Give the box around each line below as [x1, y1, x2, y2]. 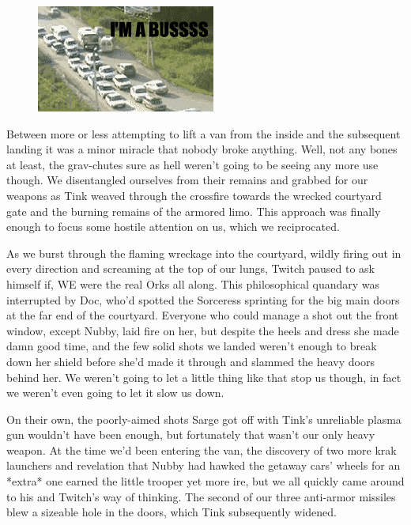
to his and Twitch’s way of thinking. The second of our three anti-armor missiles [6, 488, 396, 504]
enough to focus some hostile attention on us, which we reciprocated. [6, 218, 340, 235]
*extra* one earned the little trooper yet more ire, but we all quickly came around [6, 473, 405, 489]
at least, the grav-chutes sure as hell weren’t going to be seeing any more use [6, 156, 379, 172]
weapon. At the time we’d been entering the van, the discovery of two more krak [6, 441, 397, 458]
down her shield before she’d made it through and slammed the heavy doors [6, 353, 375, 369]
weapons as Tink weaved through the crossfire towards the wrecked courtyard [6, 187, 382, 203]
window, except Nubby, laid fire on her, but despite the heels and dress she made [6, 322, 399, 338]
